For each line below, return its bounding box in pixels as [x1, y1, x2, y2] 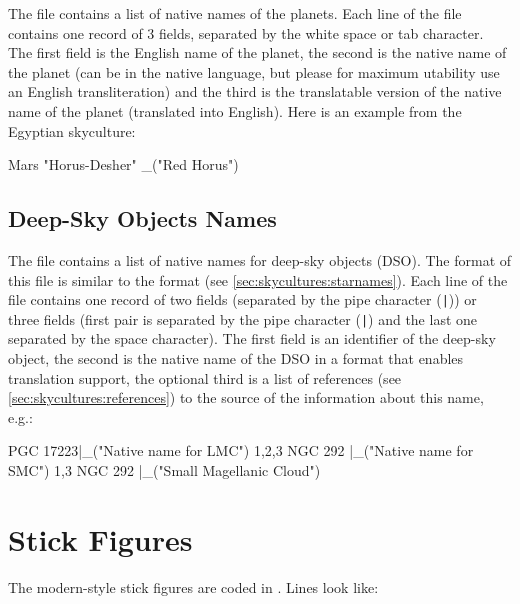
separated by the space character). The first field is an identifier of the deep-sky [8, 328, 496, 349]
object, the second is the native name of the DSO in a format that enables [8, 348, 464, 369]
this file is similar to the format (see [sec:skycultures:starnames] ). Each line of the [8, 269, 508, 290]
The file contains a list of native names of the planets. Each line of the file [8, 3, 462, 23]
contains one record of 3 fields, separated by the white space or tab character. [8, 22, 484, 43]
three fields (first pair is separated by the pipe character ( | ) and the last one [8, 308, 478, 329]
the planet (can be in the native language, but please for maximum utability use [8, 61, 500, 82]
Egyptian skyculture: [8, 120, 136, 141]
